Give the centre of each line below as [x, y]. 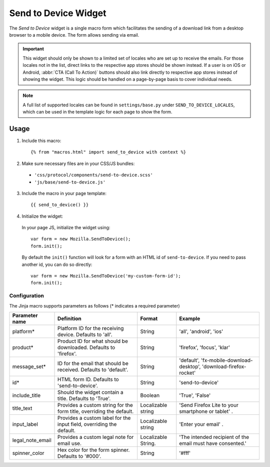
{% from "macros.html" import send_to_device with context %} [108, 152]
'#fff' [185, 453]
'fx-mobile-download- [227, 360]
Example [190, 319]
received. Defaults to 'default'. [93, 370]
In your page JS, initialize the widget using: [66, 228]
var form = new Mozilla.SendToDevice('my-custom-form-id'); [106, 276]
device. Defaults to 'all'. [85, 335]
